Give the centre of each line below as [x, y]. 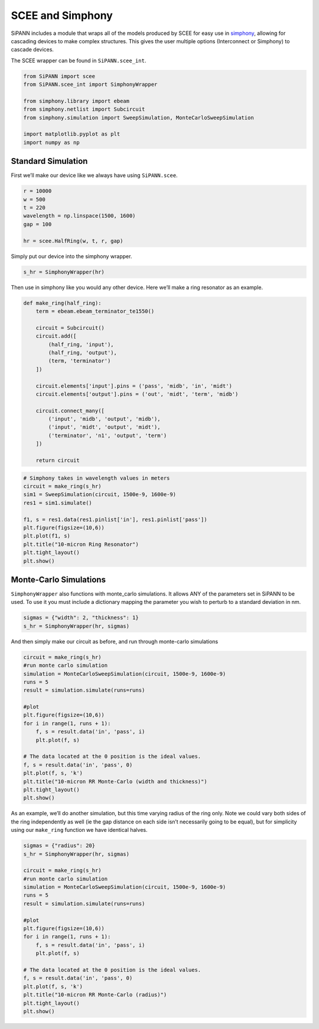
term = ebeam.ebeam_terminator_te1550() [95, 311]
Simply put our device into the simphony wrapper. [71, 256]
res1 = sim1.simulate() [58, 503]
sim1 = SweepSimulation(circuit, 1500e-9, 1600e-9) [100, 495]
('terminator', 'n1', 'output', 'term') [108, 435]
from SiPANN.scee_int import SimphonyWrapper [90, 85]
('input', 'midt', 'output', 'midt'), [104, 427]
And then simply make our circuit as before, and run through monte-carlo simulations [115, 641]
